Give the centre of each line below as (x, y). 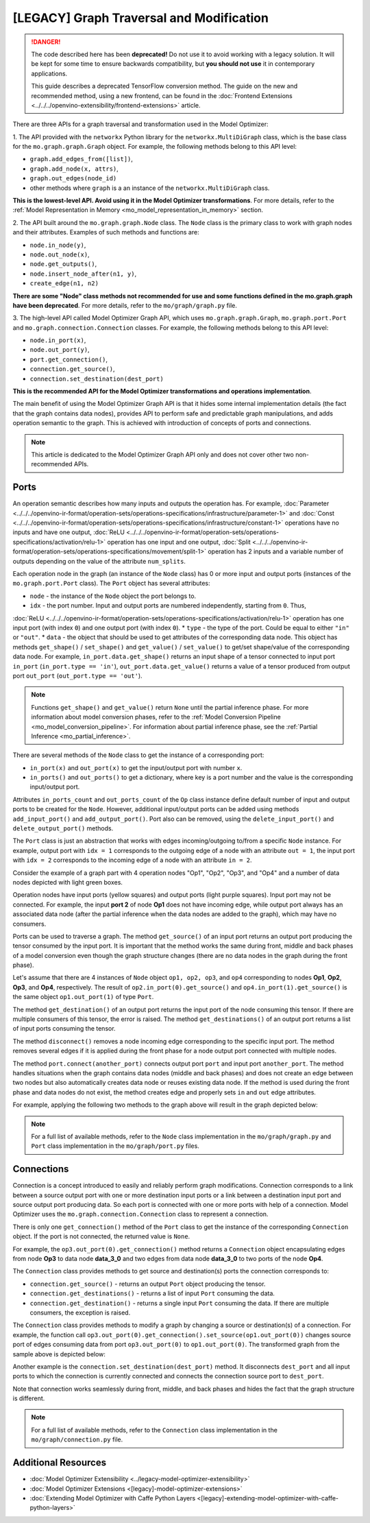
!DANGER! (46, 42)
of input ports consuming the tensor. (64, 1029)
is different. (29, 1398)
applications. (49, 73)
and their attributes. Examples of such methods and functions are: (106, 232)
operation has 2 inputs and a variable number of (276, 551)
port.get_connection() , (69, 359)
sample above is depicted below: (59, 1354)
